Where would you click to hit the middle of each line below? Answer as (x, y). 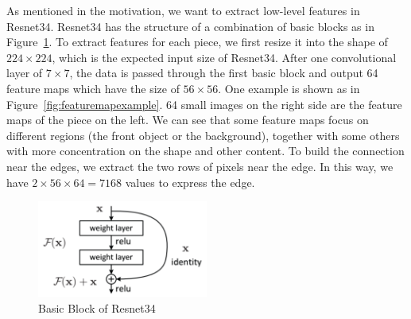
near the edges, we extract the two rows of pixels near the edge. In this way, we (200, 166)
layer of (25, 73)
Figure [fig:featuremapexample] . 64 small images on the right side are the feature (204, 104)
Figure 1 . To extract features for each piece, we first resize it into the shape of (197, 42)
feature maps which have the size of (93, 88)
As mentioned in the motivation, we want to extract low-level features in (183, 10)
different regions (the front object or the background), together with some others (203, 135)
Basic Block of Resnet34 (97, 307)
